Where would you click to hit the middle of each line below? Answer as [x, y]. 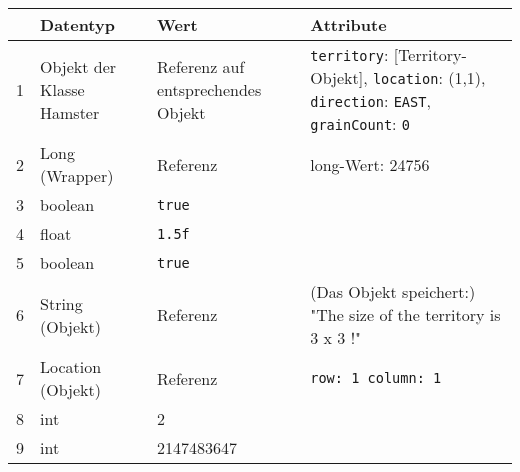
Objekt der [78, 66]
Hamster [70, 112]
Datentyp [77, 24]
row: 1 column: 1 [376, 378]
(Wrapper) [77, 175]
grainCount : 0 [360, 123]
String [61, 303]
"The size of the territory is [405, 314]
